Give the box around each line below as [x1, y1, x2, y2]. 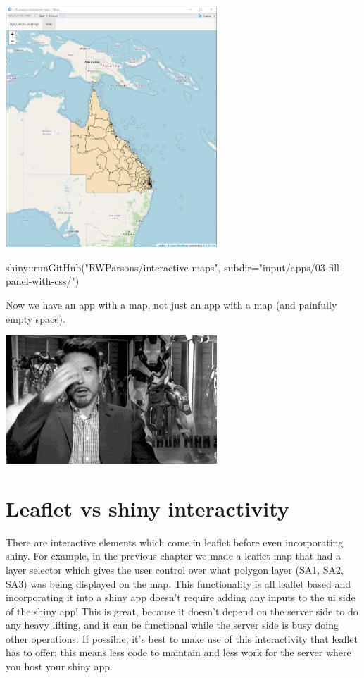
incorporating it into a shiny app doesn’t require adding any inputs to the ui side [6, 590, 356, 605]
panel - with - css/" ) [6, 273, 80, 288]
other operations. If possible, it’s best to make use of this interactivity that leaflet [6, 631, 358, 646]
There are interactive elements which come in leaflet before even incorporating [6, 534, 344, 549]
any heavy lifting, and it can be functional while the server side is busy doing [6, 617, 339, 632]
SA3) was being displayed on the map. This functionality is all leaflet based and [6, 576, 351, 591]
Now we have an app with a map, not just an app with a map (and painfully [6, 297, 337, 312]
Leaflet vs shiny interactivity [6, 493, 289, 522]
